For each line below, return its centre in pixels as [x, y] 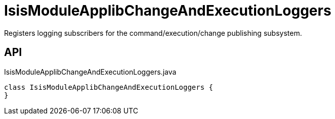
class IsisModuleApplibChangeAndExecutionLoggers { [109, 87]
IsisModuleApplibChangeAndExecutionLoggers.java [90, 72]
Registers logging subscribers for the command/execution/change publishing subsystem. [153, 33]
